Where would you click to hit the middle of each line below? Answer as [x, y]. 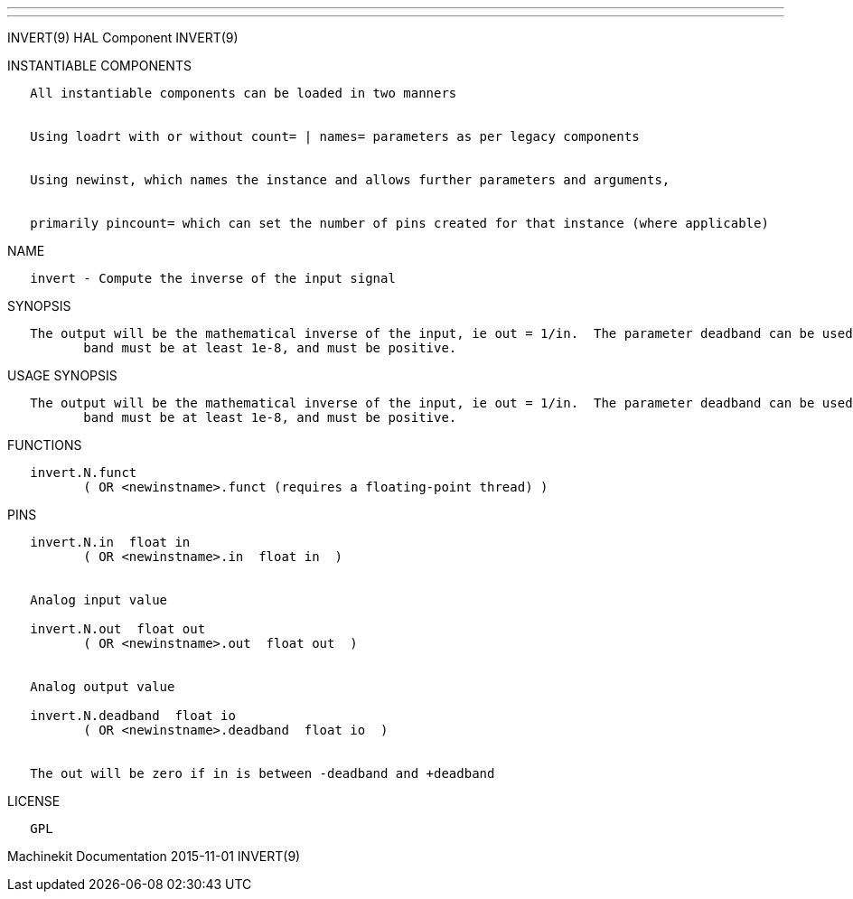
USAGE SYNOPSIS [62, 375]
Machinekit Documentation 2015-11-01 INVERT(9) [154, 856]
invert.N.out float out [118, 629]
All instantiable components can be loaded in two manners [244, 93]
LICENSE [34, 801]
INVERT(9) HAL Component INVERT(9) [123, 37]
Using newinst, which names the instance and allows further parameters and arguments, [350, 180]
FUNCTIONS [45, 445]
